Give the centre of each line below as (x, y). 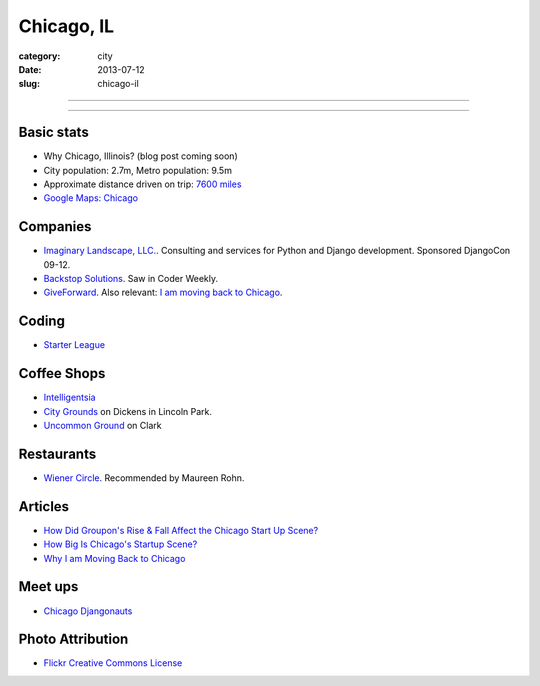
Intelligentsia (69, 397)
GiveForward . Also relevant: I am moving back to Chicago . (163, 292)
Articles (44, 506)
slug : (29, 84)
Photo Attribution (73, 639)
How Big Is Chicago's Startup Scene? (120, 544)
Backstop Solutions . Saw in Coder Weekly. (131, 279)
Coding (41, 321)
